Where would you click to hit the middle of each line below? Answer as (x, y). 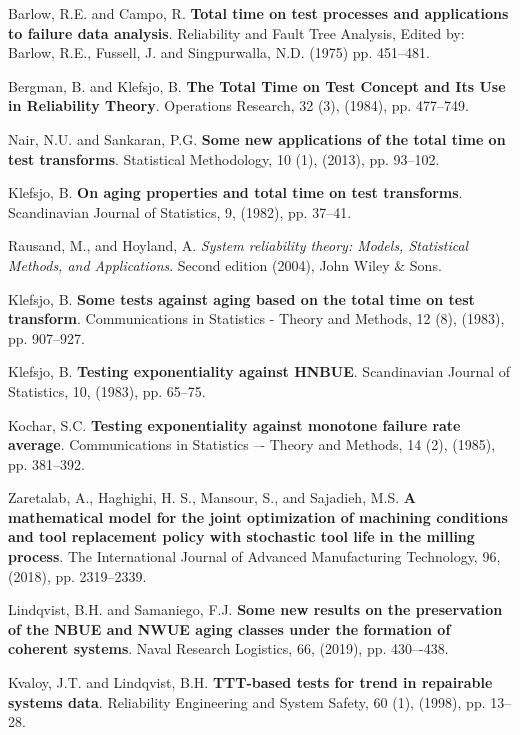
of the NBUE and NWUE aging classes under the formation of (229, 628)
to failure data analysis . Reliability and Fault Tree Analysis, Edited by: (236, 32)
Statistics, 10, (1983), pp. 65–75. (107, 390)
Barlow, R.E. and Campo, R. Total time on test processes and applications (258, 13)
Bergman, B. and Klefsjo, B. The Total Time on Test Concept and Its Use (257, 85)
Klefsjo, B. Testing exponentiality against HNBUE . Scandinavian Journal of (259, 371)
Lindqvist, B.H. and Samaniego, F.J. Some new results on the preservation (255, 609)
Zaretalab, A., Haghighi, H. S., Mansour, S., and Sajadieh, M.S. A (212, 497)
